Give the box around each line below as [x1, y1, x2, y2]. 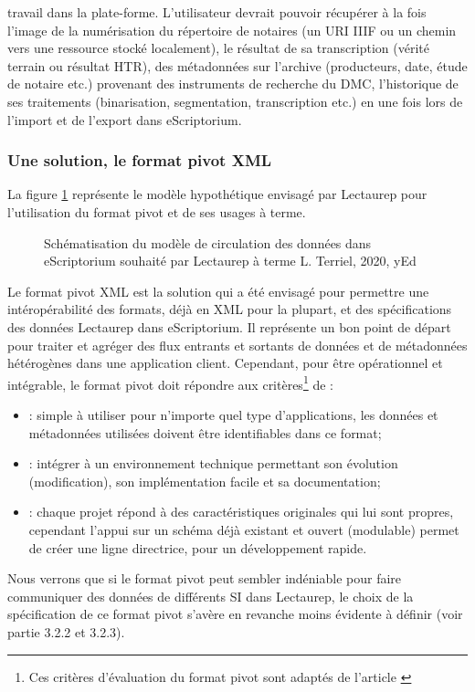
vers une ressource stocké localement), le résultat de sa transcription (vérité [7, 38, 429, 58]
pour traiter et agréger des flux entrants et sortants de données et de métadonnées [7, 335, 468, 354]
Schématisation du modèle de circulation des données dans [44, 233, 372, 252]
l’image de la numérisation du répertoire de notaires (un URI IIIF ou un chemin [7, 20, 457, 39]
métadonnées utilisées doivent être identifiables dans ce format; [28, 423, 382, 442]
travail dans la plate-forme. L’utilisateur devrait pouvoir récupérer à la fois [7, 3, 427, 21]
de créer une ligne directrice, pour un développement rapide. [28, 538, 367, 557]
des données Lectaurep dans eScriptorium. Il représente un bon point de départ [7, 317, 451, 336]
